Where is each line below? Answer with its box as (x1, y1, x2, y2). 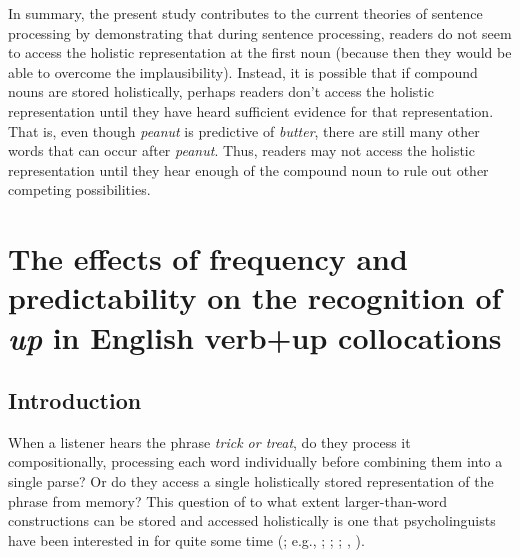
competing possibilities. (8, 179, 151, 200)
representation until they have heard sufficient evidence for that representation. (8, 100, 494, 121)
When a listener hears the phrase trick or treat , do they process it (8, 431, 411, 452)
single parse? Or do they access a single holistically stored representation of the (8, 471, 494, 492)
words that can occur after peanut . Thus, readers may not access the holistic (8, 140, 475, 161)
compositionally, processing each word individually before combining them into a (8, 451, 503, 472)
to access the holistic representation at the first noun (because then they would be (8, 42, 512, 63)
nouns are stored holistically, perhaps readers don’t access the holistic (8, 81, 434, 102)
